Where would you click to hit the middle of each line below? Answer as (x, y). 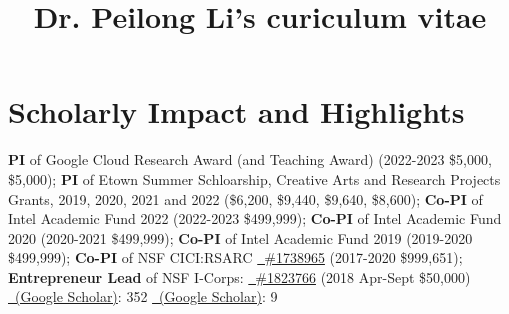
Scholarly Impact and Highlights (236, 111)
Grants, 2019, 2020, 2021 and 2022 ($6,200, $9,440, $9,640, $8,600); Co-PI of (245, 198)
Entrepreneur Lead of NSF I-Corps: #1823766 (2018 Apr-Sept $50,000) (239, 276)
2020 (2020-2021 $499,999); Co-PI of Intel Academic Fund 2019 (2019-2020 (240, 237)
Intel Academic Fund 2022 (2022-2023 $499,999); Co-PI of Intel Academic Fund (255, 218)
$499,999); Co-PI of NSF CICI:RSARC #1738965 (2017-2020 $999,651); (235, 257)
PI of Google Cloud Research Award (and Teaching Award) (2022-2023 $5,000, (250, 159)
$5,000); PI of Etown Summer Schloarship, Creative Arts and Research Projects (254, 178)
